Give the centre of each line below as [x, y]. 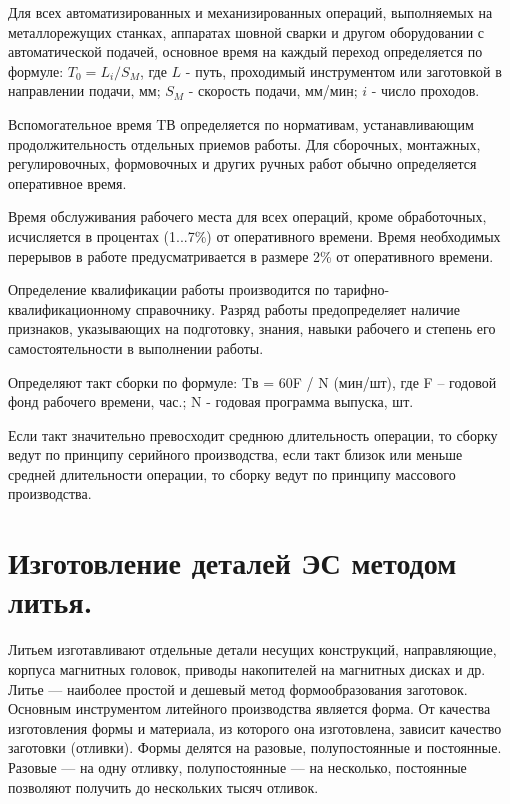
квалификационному [69, 308]
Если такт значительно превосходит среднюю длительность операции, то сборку [253, 434]
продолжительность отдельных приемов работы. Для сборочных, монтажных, [244, 143]
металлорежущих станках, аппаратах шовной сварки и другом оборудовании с [246, 31]
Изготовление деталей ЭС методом [232, 562]
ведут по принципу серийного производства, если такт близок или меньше [235, 454]
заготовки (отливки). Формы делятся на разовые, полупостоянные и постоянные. [255, 747]
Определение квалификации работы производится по [169, 289]
